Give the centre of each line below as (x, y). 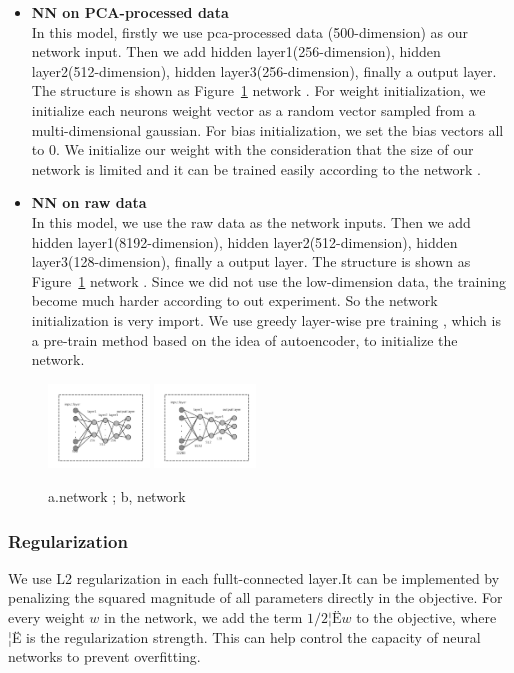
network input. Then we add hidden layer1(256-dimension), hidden (236, 51)
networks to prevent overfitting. (104, 656)
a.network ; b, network (117, 496)
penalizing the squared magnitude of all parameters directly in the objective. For (255, 597)
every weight (46, 617)
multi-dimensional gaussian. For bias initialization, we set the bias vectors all (267, 129)
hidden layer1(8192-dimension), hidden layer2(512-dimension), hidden (244, 241)
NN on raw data (89, 202)
